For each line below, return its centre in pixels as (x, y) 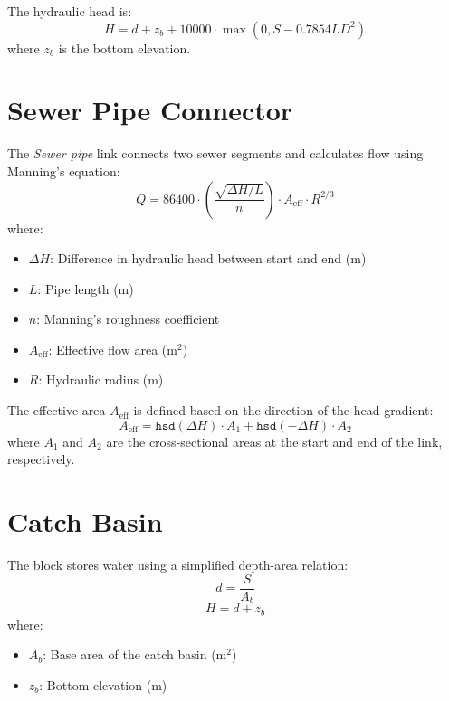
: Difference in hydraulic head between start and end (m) (208, 258)
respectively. (41, 459)
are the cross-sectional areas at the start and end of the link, (274, 441)
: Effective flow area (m (113, 349)
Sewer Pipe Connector (150, 110)
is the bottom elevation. (124, 47)
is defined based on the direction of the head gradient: (283, 410)
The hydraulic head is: (70, 11)
